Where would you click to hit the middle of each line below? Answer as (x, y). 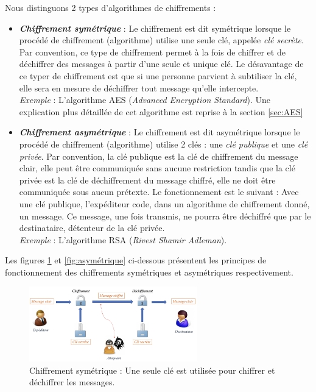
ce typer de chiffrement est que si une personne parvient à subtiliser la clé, (158, 75)
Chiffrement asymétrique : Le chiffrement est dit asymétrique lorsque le (160, 132)
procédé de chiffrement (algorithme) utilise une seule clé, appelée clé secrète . (161, 40)
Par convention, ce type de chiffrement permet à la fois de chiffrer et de (152, 52)
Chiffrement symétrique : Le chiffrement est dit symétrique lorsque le (155, 28)
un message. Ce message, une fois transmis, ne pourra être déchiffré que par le (165, 216)
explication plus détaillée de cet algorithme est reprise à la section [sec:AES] (161, 111)
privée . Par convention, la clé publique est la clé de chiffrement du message (159, 156)
